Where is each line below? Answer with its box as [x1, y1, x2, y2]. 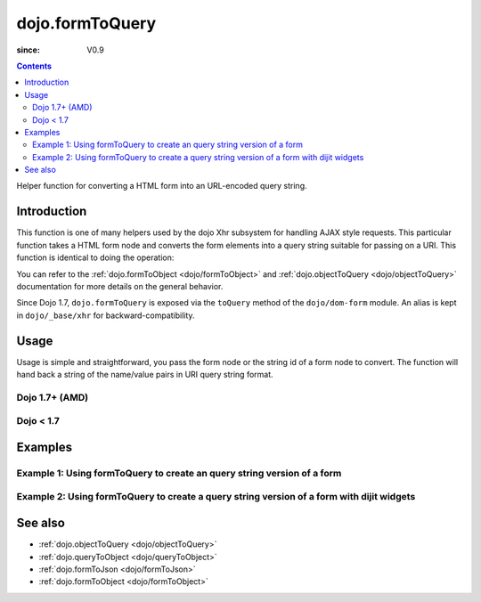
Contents [16, 61, 53, 71]
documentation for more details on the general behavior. [16, 281, 224, 291]
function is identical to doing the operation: [16, 252, 175, 263]
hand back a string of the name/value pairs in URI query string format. [16, 370, 273, 379]
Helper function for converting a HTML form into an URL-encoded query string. [16, 181, 307, 191]
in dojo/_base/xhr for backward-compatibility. [16, 310, 195, 321]
